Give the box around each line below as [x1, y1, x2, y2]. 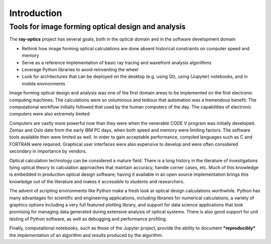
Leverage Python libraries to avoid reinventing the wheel [22, 66, 139, 72]
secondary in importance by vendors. [9, 148, 87, 154]
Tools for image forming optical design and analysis [9, 22, 186, 31]
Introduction [9, 8, 62, 19]
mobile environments [22, 80, 65, 86]
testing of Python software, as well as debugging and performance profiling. [9, 216, 168, 222]
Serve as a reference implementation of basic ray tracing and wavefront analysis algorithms [22, 59, 212, 65]
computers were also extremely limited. [9, 111, 91, 117]
